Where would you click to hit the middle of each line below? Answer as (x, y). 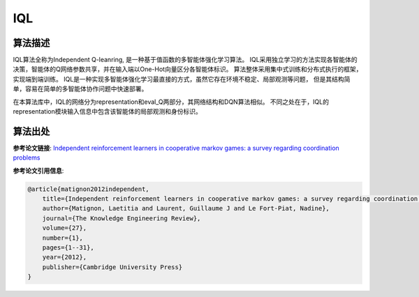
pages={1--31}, (68, 248)
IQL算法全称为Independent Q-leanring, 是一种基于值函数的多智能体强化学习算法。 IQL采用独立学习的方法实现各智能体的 (185, 60)
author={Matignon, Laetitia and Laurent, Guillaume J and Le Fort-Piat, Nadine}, (186, 208)
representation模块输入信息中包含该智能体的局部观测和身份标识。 (107, 112)
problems (27, 158)
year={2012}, (65, 257)
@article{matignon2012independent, (88, 189)
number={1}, (63, 238)
